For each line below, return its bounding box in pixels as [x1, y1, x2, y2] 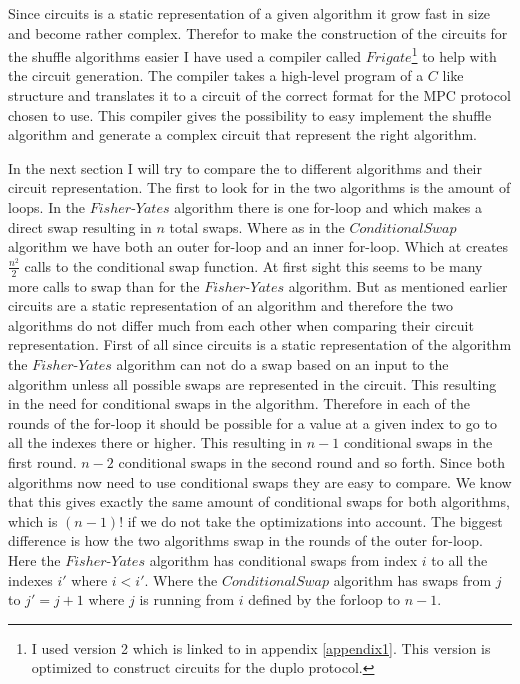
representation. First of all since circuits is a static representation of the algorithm [8, 334, 512, 355]
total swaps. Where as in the [169, 216, 345, 237]
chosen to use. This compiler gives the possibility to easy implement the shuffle [8, 104, 492, 125]
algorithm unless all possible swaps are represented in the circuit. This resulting [8, 373, 497, 394]
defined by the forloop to [248, 589, 400, 610]
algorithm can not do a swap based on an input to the [116, 353, 449, 374]
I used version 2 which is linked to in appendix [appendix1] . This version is [31, 637, 491, 658]
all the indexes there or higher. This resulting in [8, 432, 303, 453]
